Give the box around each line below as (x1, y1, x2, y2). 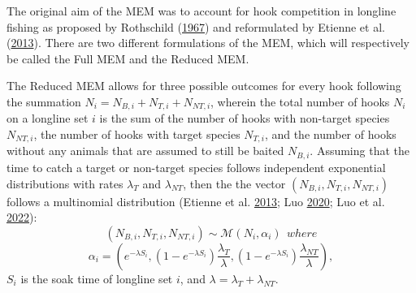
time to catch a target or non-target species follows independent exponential (6, 158, 386, 175)
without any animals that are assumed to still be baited (6, 142, 284, 159)
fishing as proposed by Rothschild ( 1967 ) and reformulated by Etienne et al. (6, 18, 385, 35)
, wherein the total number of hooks (210, 93, 390, 110)
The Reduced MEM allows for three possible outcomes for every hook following (6, 77, 401, 94)
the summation (6, 93, 81, 110)
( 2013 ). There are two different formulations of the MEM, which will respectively (6, 34, 409, 51)
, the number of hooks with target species (33, 126, 240, 143)
